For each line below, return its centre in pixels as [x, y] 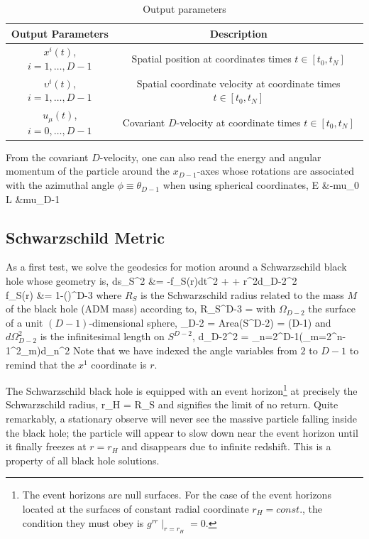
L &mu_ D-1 [33, 198]
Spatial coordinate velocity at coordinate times [238, 83]
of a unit [24, 322]
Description [238, 33]
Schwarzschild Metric [86, 237]
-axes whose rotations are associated [275, 171]
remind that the [40, 364]
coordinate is [119, 364]
